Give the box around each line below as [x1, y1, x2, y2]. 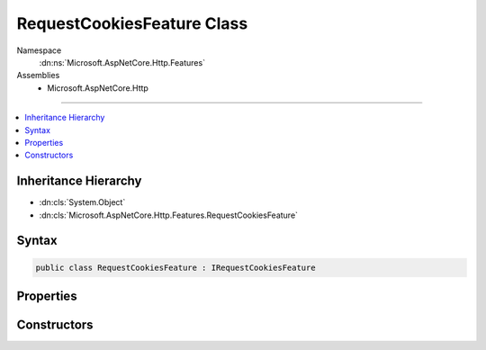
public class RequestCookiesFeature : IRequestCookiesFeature [35, 262, 316, 273]
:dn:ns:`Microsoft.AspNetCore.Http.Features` [39, 57, 206, 67]
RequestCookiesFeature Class [16, 13, 248, 33]
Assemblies [16, 70, 60, 81]
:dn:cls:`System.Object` [39, 197, 126, 208]
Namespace [16, 45, 62, 56]
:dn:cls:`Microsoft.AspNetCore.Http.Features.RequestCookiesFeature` [39, 210, 299, 220]
